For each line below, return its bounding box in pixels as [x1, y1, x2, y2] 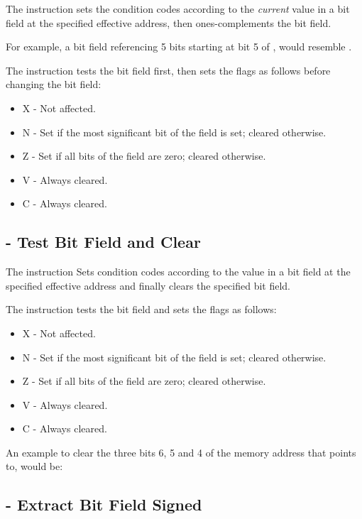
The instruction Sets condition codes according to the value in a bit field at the [6, 264, 351, 279]
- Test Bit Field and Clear [6, 231, 201, 253]
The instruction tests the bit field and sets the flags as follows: [6, 302, 277, 317]
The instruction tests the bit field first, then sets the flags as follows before [6, 62, 331, 77]
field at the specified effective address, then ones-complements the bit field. [6, 15, 331, 30]
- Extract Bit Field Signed [6, 493, 202, 515]
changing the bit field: [6, 77, 102, 92]
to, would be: [6, 459, 63, 474]
